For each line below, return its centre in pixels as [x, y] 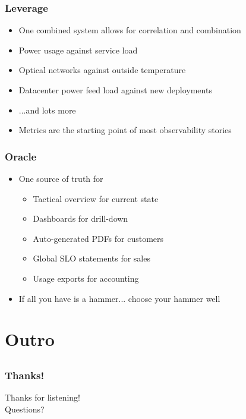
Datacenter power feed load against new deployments [115, 90]
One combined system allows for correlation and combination [130, 30]
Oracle [21, 156]
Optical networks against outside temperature [102, 70]
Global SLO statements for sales [92, 258]
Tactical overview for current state [96, 198]
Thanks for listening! [42, 397]
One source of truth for [61, 178]
